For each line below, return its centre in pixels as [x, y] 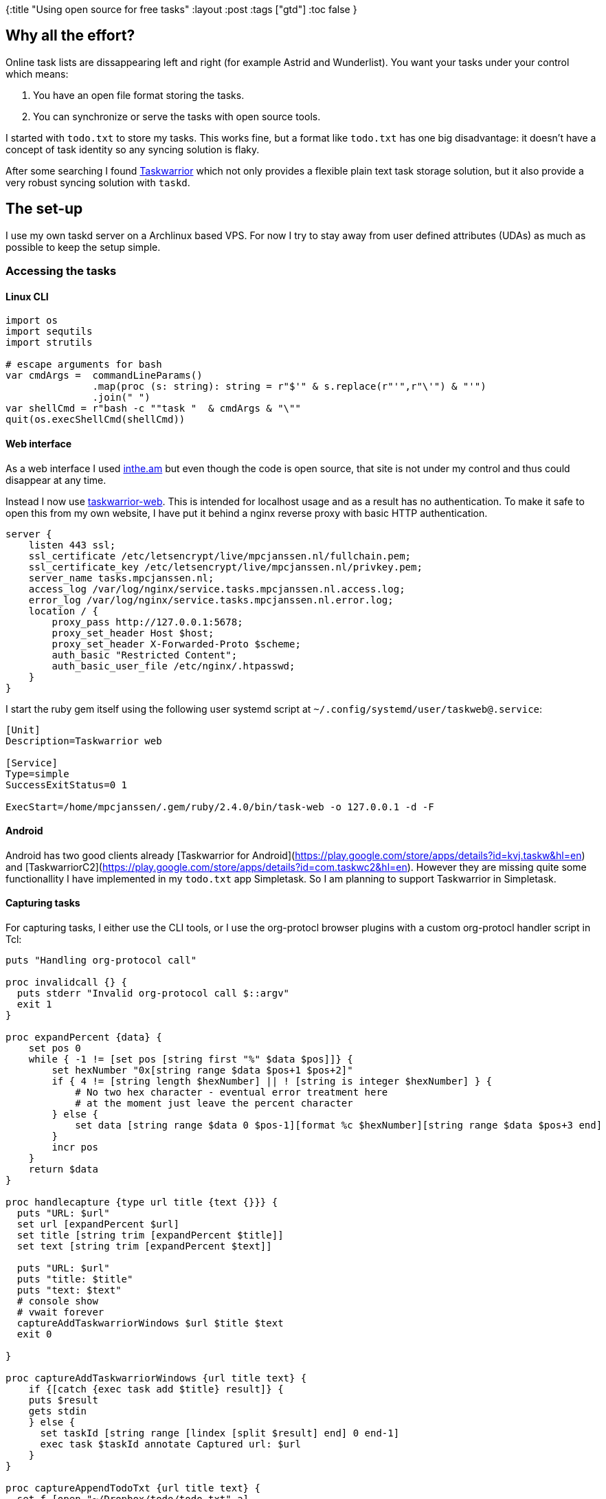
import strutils [49, 343]
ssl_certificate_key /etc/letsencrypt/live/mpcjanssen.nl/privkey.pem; [225, 567]
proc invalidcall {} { [67, 982]
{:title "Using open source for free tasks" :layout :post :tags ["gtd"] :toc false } [181, 9]
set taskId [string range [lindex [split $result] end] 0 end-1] [220, 1433]
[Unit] [23, 730]
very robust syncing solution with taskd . [98, 182]
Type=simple [37, 774]
